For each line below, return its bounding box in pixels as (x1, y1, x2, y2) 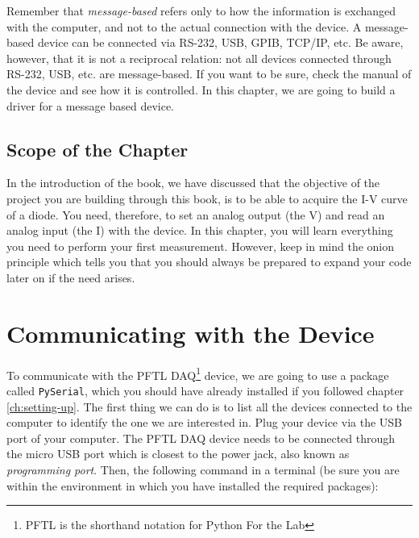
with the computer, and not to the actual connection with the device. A (6, 18, 362, 35)
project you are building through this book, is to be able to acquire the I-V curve (6, 190, 408, 206)
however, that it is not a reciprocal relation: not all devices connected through (6, 49, 392, 66)
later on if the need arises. (6, 269, 135, 286)
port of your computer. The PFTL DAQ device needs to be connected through (6, 429, 396, 446)
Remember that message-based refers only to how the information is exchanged (6, 2, 396, 19)
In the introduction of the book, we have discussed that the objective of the (6, 174, 380, 191)
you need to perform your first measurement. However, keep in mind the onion (6, 237, 395, 254)
